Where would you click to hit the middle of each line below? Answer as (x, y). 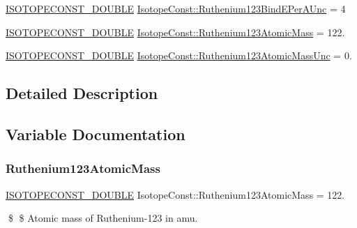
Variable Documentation (96, 134)
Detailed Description (82, 93)
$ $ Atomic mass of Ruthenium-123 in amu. (103, 218)
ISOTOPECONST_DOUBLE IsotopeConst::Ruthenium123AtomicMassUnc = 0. (179, 55)
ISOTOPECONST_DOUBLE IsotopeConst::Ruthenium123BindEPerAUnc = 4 (176, 8)
